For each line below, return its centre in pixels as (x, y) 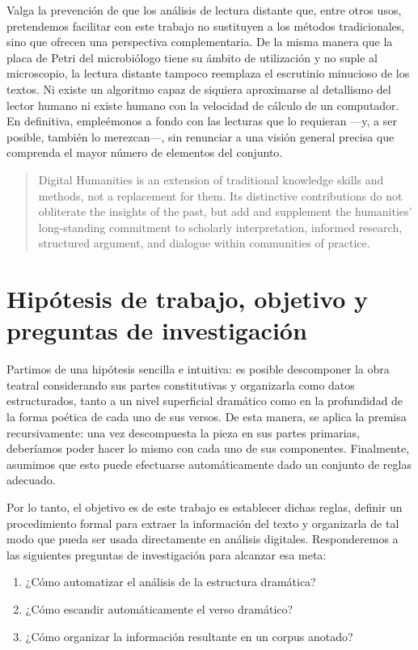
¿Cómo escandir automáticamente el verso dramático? (159, 608)
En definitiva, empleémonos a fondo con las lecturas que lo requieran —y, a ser (202, 121)
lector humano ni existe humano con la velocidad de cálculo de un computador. (203, 105)
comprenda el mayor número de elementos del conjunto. (145, 152)
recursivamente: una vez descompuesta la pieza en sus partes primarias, (184, 432)
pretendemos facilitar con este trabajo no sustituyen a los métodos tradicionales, (206, 25)
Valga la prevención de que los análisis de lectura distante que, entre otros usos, (204, 10)
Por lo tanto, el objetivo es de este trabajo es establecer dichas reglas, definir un (205, 506)
